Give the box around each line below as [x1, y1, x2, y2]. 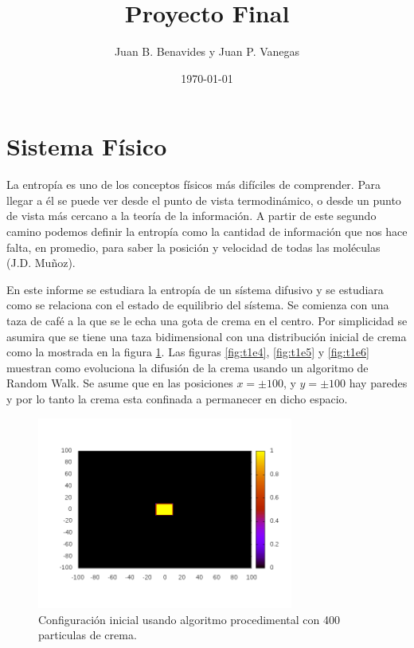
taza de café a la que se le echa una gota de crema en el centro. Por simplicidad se [6, 312, 408, 328]
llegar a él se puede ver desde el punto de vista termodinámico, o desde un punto [6, 191, 401, 208]
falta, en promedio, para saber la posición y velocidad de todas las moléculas [6, 238, 381, 255]
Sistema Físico [6, 130, 167, 163]
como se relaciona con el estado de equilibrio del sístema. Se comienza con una [6, 297, 389, 313]
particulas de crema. [38, 626, 137, 643]
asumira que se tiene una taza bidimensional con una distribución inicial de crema [6, 328, 407, 344]
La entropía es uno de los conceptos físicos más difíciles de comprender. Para [6, 176, 381, 193]
